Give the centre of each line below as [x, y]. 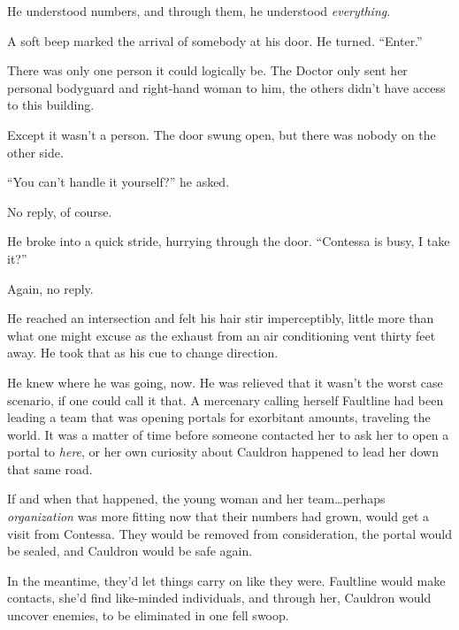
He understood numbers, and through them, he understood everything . [199, 11]
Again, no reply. [50, 288]
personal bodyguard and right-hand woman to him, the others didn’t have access [226, 87]
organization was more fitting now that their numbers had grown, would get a [218, 516]
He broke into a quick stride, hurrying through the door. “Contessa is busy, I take [229, 241]
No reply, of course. [60, 211]
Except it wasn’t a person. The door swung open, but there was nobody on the [222, 134]
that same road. [50, 469]
